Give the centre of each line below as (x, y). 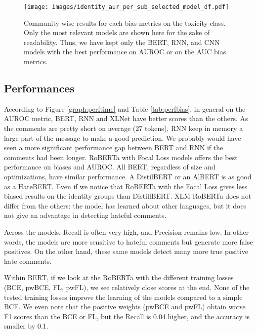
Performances (39, 88)
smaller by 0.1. (26, 326)
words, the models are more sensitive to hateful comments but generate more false (128, 241)
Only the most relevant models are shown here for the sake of (117, 32)
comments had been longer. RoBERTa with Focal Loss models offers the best (121, 157)
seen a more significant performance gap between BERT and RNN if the (114, 147)
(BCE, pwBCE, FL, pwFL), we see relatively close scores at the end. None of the (127, 287)
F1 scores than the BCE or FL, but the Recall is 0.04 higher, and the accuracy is (127, 316)
